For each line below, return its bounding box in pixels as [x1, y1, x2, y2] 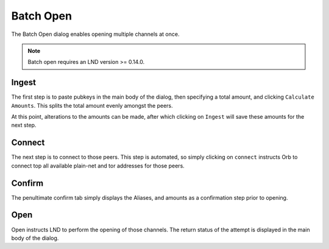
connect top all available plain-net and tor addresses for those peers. [11, 162, 185, 169]
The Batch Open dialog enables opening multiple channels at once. [11, 30, 180, 38]
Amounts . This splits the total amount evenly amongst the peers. [11, 102, 173, 109]
